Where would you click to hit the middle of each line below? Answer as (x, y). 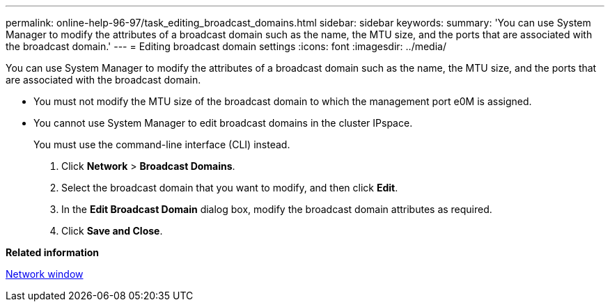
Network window (45, 274)
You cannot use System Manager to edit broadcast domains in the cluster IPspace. (223, 123)
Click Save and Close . (112, 231)
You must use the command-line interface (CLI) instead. (162, 144)
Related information (53, 252)
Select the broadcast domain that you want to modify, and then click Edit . (230, 188)
